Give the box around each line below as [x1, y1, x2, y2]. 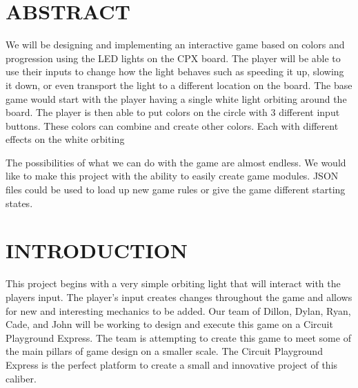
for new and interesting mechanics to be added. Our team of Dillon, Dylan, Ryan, [6, 303, 351, 318]
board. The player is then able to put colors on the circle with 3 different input [6, 105, 340, 119]
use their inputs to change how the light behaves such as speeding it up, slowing [6, 64, 344, 79]
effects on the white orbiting [6, 132, 125, 146]
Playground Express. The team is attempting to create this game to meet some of [6, 330, 351, 345]
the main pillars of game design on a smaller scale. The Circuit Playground [6, 344, 323, 358]
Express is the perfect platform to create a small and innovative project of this [6, 357, 338, 371]
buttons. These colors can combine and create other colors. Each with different [6, 118, 339, 133]
